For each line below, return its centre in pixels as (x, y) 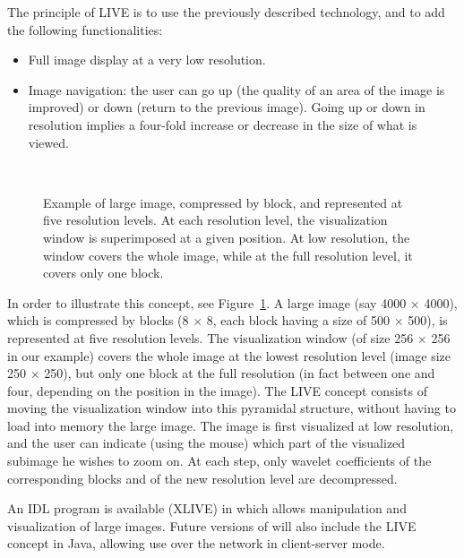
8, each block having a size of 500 (298, 320)
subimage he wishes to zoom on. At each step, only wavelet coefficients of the (219, 461)
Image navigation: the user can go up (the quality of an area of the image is (236, 89)
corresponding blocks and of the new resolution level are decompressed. (202, 478)
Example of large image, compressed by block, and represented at (223, 202)
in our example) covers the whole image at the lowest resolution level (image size (229, 355)
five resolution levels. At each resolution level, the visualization (215, 220)
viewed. (48, 142)
